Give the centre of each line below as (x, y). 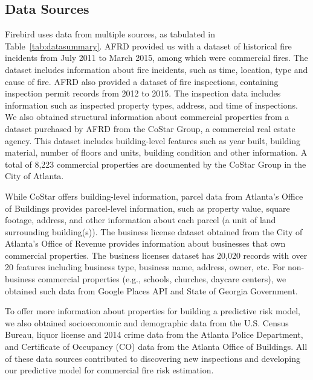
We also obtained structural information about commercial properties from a (147, 117)
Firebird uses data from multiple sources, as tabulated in (110, 34)
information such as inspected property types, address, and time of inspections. (151, 105)
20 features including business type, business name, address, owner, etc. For (145, 267)
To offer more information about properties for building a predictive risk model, (153, 311)
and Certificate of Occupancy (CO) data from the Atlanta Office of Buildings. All (156, 347)
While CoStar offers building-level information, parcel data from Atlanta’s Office (154, 196)
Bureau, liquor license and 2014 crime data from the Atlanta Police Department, (154, 334)
